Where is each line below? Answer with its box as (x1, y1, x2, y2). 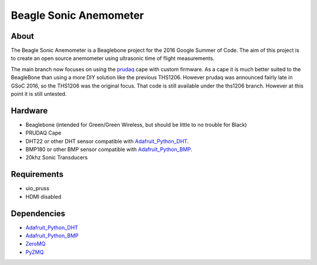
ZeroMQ (25, 240, 46, 247)
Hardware (11, 106, 48, 116)
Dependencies (11, 209, 66, 219)
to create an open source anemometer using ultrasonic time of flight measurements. (11, 55, 215, 62)
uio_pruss (25, 185, 49, 192)
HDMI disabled (25, 193, 62, 200)
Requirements (11, 169, 64, 179)
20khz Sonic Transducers (25, 154, 88, 161)
